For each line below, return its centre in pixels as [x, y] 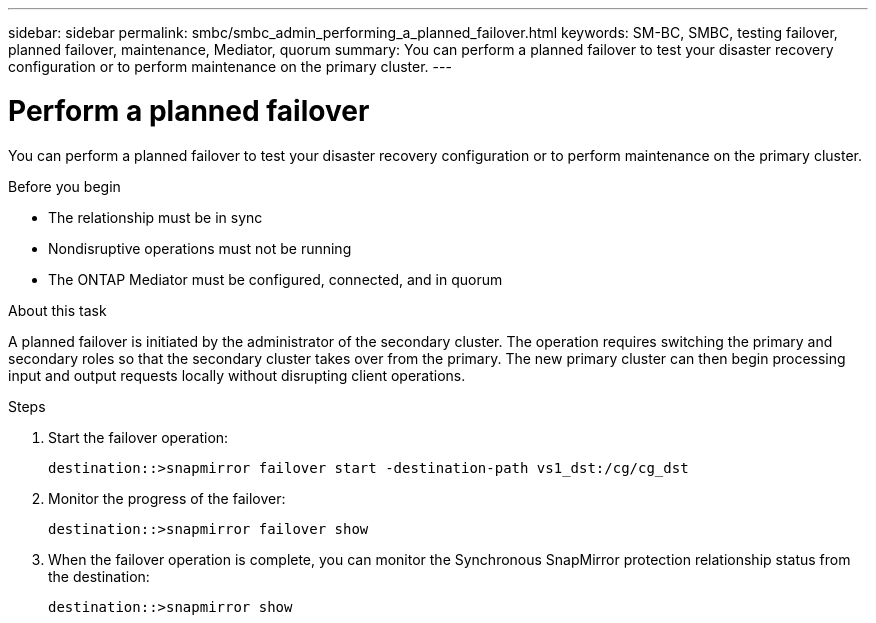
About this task [57, 310]
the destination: [99, 576]
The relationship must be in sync [155, 217]
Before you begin [64, 186]
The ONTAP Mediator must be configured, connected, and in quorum [275, 279]
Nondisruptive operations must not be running [200, 248]
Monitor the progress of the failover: [167, 498]
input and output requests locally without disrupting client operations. [237, 375]
